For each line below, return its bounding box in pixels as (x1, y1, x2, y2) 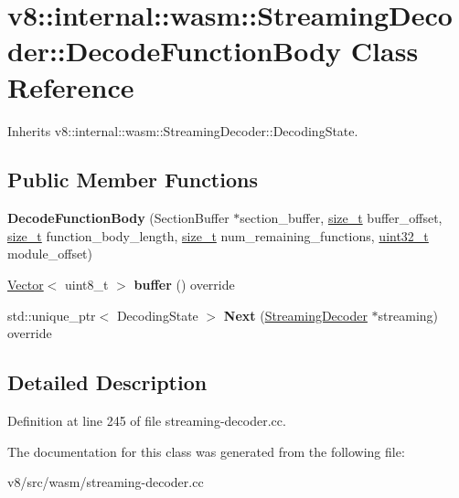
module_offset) (7, 244, 93, 263)
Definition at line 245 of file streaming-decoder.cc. (7, 411, 286, 430)
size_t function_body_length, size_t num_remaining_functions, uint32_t (7, 226, 429, 245)
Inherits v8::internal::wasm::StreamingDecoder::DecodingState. (7, 121, 358, 140)
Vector (7, 275, 44, 294)
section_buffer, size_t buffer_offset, (240, 208, 443, 228)
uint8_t (65, 275, 109, 294)
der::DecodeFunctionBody (7, 32, 342, 69)
